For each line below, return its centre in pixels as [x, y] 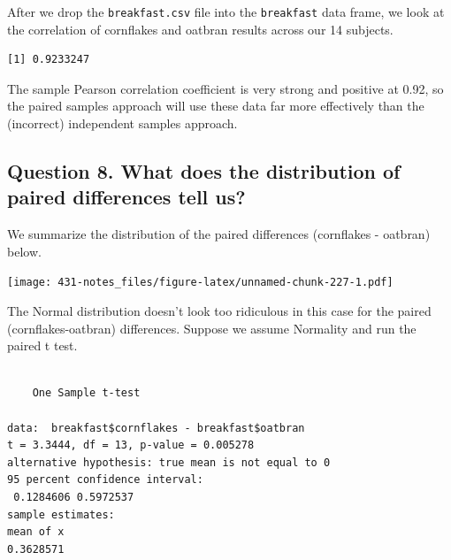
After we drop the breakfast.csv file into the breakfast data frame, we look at [226, 12]
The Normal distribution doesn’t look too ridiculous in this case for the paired [219, 311]
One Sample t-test [86, 393]
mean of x [36, 532]
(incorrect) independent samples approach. [122, 123]
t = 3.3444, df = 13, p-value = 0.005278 [131, 445]
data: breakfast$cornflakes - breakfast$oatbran [156, 428]
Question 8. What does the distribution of [204, 171]
